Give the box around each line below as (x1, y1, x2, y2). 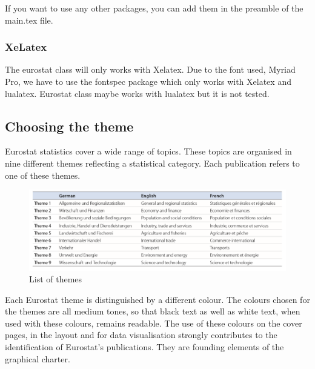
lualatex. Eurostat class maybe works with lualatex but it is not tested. (5, 87, 270, 99)
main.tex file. (5, 13, 53, 26)
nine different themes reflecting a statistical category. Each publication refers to (5, 156, 300, 169)
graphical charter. (5, 352, 70, 365)
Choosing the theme (5, 116, 134, 135)
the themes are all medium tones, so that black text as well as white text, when (5, 305, 300, 317)
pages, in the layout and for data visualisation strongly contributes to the (5, 328, 277, 341)
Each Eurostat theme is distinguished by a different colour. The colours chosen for (5, 293, 310, 305)
